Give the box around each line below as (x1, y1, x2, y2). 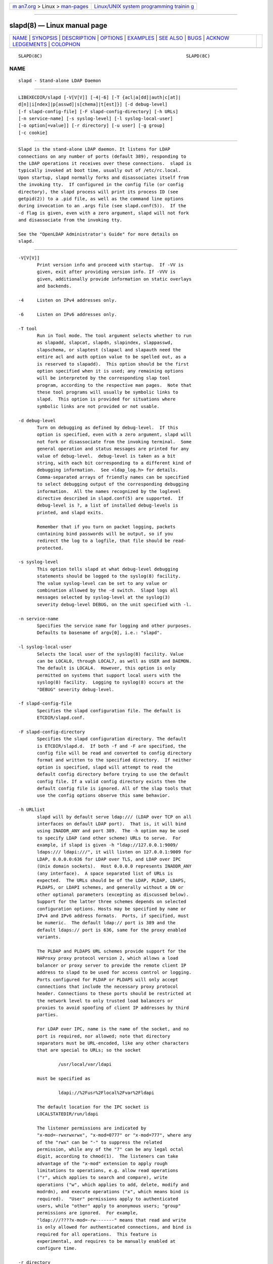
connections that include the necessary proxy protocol (37, 983, 178, 989)
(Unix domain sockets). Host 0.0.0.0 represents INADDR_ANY (37, 864, 192, 869)
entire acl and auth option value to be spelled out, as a (37, 354, 187, 360)
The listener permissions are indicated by (37, 1125, 147, 1131)
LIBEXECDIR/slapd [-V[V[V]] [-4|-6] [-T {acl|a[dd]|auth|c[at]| (18, 94, 181, 100)
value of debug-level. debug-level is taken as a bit (37, 453, 176, 459)
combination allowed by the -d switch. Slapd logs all (37, 588, 178, 594)
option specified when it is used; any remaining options (37, 368, 184, 374)
